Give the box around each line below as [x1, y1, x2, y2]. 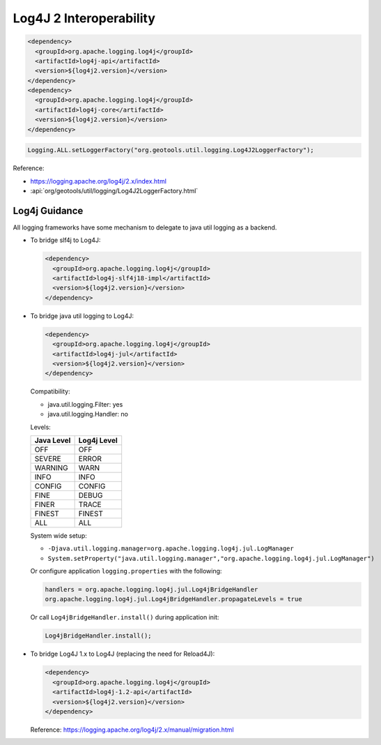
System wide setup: [30, 531, 87, 540]
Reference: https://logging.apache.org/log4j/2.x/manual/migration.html [30, 725, 234, 734]
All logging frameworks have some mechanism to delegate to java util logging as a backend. [13, 223, 277, 232]
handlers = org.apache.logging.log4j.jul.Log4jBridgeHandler [45, 586, 258, 594]
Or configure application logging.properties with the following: [30, 567, 222, 575]
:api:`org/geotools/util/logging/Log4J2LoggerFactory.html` [30, 187, 199, 195]
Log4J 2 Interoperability [13, 10, 156, 26]
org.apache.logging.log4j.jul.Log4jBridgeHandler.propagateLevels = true [45, 595, 302, 603]
